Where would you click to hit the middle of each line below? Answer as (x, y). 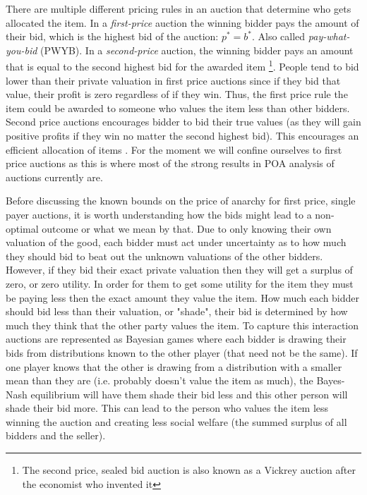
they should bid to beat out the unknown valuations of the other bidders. (164, 256)
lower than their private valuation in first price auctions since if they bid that (173, 80)
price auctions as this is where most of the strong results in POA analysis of (170, 163)
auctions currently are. (54, 177)
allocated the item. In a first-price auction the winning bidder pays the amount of (182, 22)
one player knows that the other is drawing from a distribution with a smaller (174, 366)
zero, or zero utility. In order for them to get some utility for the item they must (180, 283)
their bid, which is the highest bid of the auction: (112, 36)
